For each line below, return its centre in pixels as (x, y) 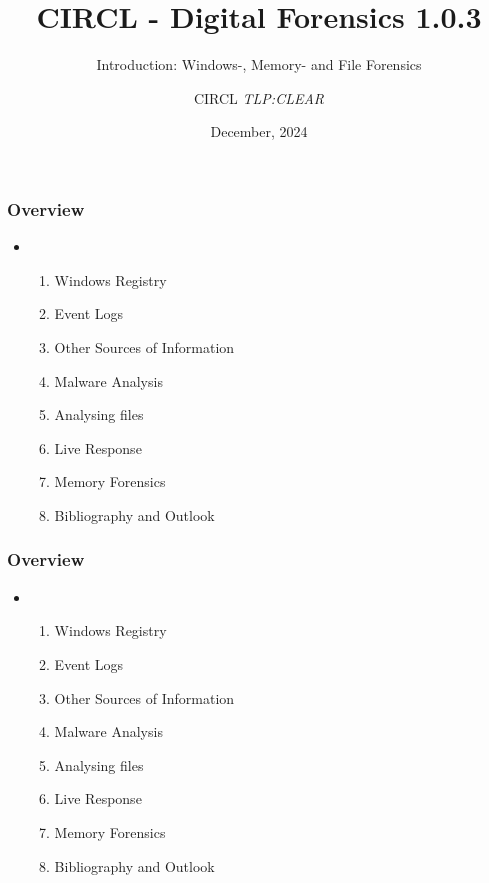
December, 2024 (259, 131)
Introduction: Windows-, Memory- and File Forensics (259, 64)
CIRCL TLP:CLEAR (259, 97)
